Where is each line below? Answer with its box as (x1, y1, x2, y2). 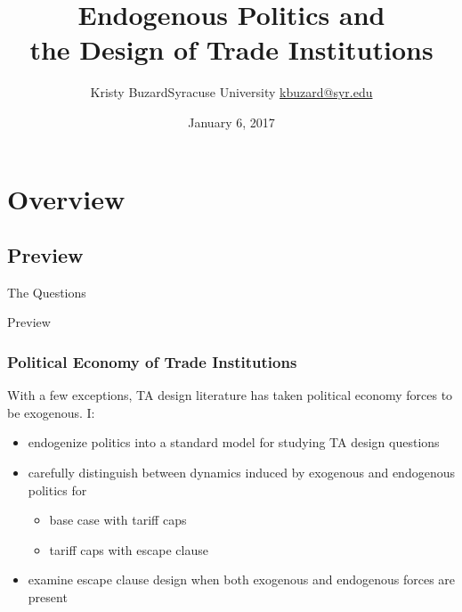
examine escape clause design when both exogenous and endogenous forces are (28, 570, 456, 589)
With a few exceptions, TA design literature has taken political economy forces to (7, 386, 453, 404)
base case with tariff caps (49, 510, 187, 529)
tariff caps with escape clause (49, 540, 208, 559)
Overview (7, 180, 126, 216)
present (28, 588, 68, 607)
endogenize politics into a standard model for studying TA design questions (28, 433, 440, 452)
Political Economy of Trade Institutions (7, 351, 297, 372)
